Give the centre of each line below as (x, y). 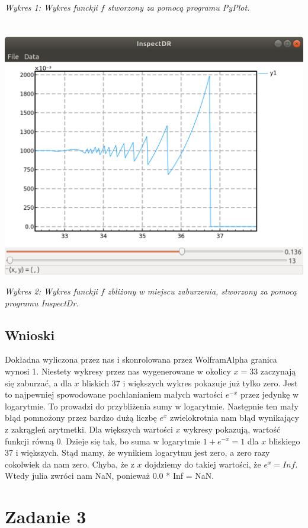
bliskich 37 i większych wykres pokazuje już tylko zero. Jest (190, 383)
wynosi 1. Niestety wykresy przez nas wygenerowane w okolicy (118, 371)
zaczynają (278, 371)
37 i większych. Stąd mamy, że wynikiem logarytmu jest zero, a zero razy (137, 452)
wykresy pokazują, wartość (232, 429)
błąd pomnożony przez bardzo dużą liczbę (81, 417)
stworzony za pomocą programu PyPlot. (179, 7)
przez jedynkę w (270, 394)
